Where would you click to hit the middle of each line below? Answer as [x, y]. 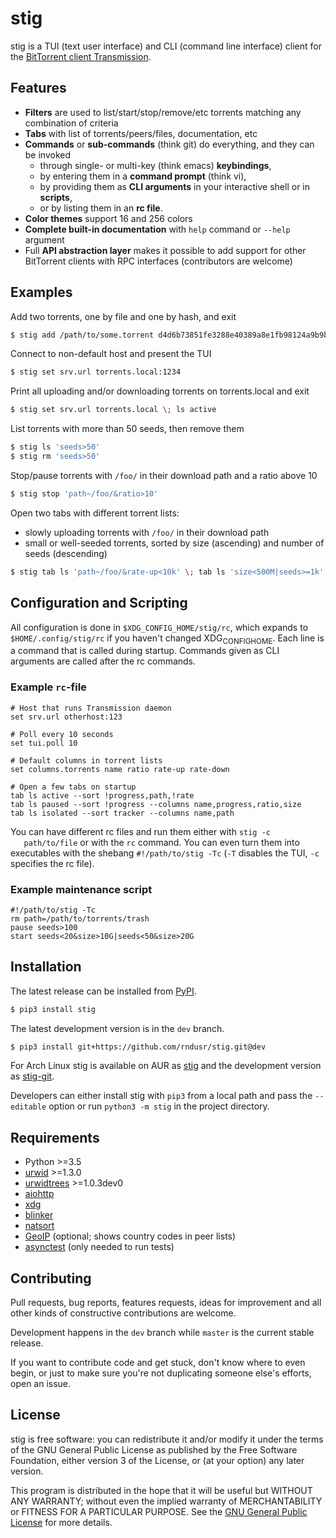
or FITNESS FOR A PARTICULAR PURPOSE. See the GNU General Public [159, 1511]
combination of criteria [71, 123]
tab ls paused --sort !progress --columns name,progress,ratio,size [156, 804]
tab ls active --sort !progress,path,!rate [102, 795]
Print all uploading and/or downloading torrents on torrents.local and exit [160, 391]
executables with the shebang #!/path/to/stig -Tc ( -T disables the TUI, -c [165, 853]
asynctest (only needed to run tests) [99, 1247]
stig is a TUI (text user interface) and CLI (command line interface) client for [166, 46]
